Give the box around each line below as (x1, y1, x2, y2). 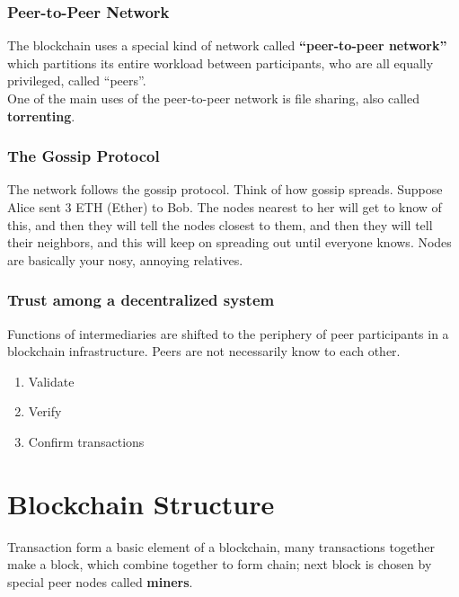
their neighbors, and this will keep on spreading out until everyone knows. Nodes (7, 233, 452, 252)
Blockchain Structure (7, 485, 275, 521)
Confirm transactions (28, 432, 145, 450)
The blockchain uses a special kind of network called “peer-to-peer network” (7, 36, 447, 55)
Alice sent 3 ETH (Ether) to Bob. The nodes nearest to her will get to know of (7, 198, 442, 216)
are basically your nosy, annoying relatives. (7, 250, 243, 269)
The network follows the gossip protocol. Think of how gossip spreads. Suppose (7, 180, 443, 199)
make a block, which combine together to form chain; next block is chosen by (7, 555, 432, 574)
